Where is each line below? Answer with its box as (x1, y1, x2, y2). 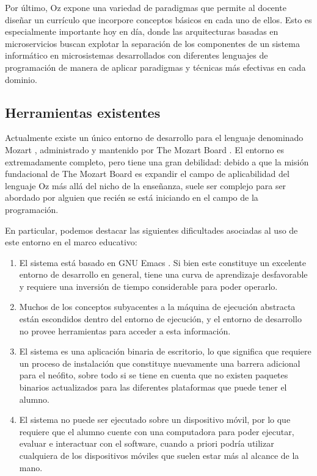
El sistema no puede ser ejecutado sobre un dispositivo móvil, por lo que (19, 413, 291, 426)
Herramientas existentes (5, 103, 161, 121)
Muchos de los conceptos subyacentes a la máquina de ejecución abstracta (19, 300, 296, 313)
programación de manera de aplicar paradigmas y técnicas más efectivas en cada (5, 60, 306, 73)
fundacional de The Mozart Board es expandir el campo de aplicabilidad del (5, 167, 290, 180)
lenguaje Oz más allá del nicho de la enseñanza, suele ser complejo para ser (5, 179, 286, 192)
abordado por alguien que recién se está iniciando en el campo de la (5, 191, 258, 204)
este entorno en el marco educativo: (5, 236, 137, 248)
